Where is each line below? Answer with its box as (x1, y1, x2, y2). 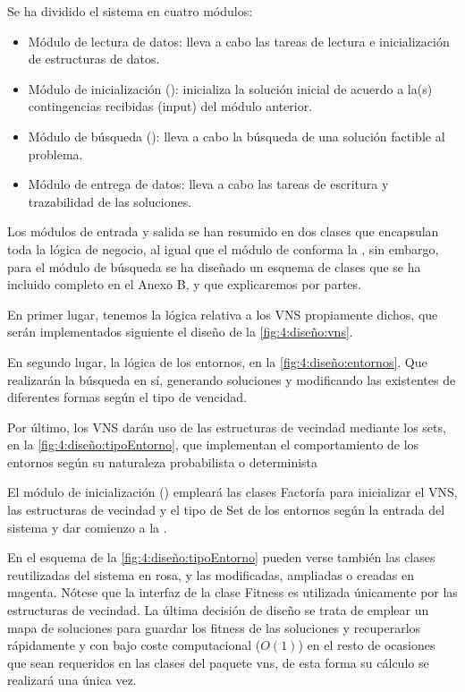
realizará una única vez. (7, 671, 137, 689)
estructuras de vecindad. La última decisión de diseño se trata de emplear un (7, 601, 429, 619)
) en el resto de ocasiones (298, 636, 435, 654)
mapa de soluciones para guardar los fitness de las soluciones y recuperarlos (7, 618, 421, 636)
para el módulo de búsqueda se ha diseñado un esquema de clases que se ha (7, 257, 421, 276)
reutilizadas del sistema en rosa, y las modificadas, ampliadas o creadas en (7, 565, 414, 584)
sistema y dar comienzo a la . (7, 517, 167, 536)
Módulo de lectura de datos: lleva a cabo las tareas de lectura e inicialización (28, 31, 450, 50)
